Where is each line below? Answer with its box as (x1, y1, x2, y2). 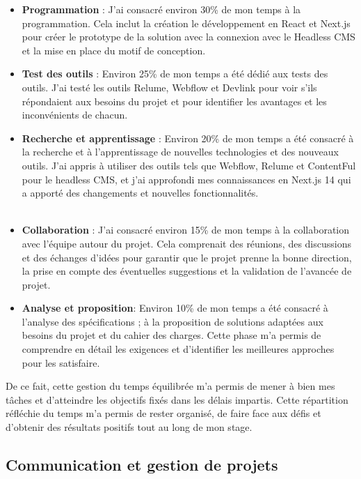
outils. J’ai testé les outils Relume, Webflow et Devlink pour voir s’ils (22, 79, 317, 94)
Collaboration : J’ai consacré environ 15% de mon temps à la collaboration (22, 222, 350, 237)
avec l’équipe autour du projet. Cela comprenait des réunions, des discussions (22, 236, 351, 250)
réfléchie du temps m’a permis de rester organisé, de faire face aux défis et (6, 406, 321, 420)
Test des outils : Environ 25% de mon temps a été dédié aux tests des (22, 66, 328, 81)
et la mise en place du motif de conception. (22, 43, 206, 57)
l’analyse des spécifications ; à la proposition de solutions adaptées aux (22, 314, 323, 328)
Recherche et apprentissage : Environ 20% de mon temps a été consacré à (22, 130, 354, 145)
